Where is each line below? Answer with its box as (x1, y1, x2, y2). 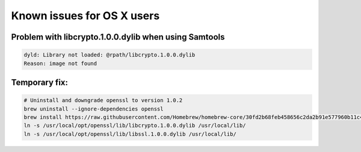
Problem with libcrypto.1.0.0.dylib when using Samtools (11, 32, 225, 42)
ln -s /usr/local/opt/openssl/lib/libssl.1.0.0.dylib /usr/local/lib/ (23, 130, 237, 138)
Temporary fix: (11, 77, 69, 87)
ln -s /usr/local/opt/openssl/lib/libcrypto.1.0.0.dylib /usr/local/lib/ (23, 122, 246, 129)
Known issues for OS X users (11, 9, 160, 22)
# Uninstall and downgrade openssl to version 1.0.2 (23, 97, 183, 104)
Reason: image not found (23, 60, 97, 67)
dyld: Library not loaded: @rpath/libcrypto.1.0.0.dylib (23, 52, 196, 58)
